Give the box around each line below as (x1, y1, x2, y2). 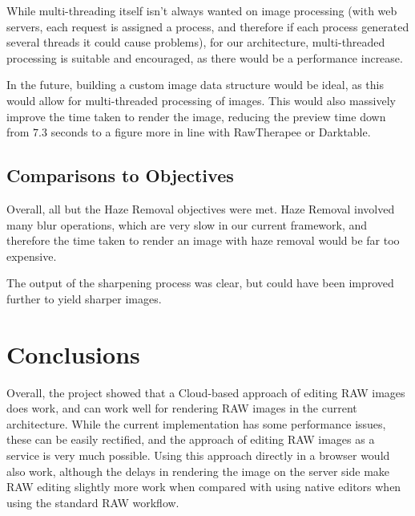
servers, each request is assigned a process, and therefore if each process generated (6, 18, 409, 35)
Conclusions (6, 337, 140, 370)
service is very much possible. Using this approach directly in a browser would (6, 447, 390, 464)
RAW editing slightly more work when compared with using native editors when (6, 478, 401, 495)
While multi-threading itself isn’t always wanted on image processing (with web (6, 2, 397, 18)
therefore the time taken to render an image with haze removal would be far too (6, 232, 400, 249)
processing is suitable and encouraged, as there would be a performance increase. (6, 49, 403, 66)
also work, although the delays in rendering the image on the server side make (6, 462, 390, 479)
